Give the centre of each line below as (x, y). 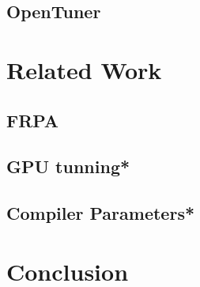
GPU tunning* (68, 166)
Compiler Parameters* (100, 213)
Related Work (84, 69)
